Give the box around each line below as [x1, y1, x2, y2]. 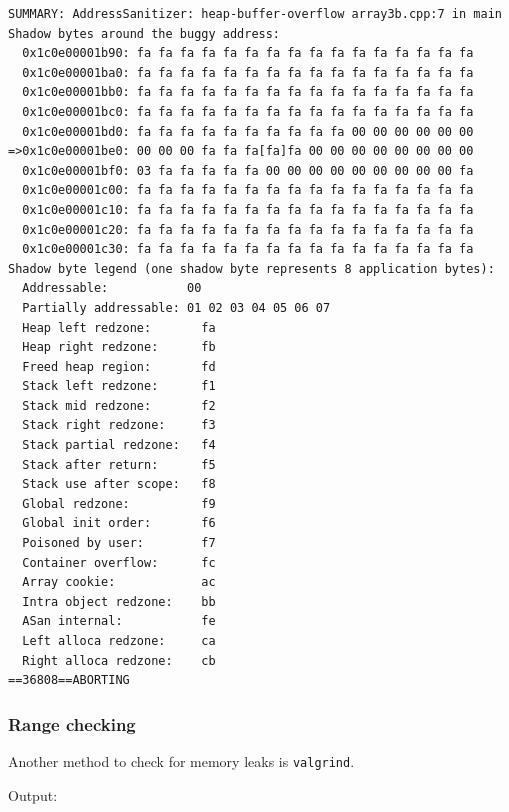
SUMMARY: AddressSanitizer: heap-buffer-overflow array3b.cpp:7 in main [8, 7, 502, 21]
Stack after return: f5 [22, 457, 216, 472]
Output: [8, 784, 58, 805]
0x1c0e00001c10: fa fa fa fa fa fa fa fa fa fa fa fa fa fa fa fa [22, 202, 474, 217]
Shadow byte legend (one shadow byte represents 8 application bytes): [8, 261, 495, 276]
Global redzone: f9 [22, 496, 216, 511]
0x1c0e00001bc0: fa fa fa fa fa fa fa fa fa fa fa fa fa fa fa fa [22, 104, 474, 119]
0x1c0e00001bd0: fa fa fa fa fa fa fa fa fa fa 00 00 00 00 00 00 [22, 124, 474, 139]
